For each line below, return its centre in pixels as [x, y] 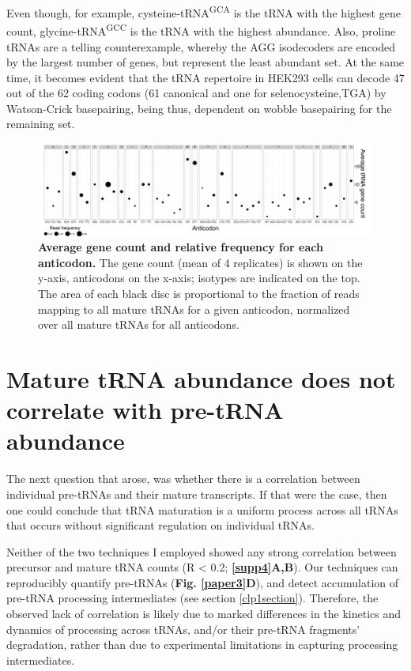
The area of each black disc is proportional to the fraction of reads [199, 294]
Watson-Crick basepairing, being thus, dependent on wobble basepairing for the [199, 108]
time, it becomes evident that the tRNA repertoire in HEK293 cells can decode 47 [205, 77]
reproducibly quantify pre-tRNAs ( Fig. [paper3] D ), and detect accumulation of [203, 582]
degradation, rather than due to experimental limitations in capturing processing [202, 645]
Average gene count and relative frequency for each [181, 247]
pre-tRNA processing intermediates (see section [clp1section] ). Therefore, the [192, 598]
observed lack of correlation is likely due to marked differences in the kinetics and [204, 614]
